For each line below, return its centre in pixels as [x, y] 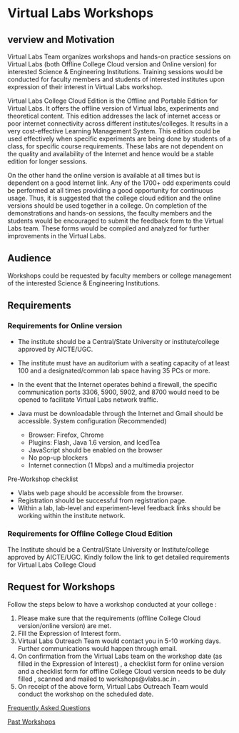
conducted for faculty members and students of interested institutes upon [116, 79]
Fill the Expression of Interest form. [69, 633]
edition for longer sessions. [47, 161]
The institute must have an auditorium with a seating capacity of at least [123, 363]
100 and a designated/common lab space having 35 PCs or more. [114, 370]
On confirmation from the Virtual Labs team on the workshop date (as [120, 656]
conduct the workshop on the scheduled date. [86, 694]
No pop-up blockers [58, 458]
